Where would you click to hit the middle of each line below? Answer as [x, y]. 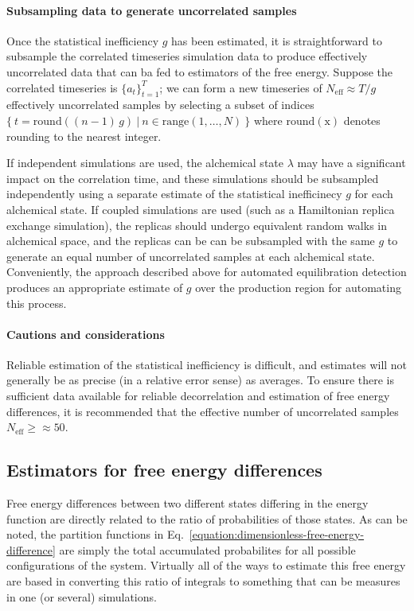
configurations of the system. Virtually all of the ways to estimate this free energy [206, 565]
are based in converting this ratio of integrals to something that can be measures [203, 581]
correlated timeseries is [62, 87]
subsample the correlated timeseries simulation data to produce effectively [187, 56]
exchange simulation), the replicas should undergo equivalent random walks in [197, 225]
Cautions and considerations [86, 334]
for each [374, 194]
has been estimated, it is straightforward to [277, 40]
